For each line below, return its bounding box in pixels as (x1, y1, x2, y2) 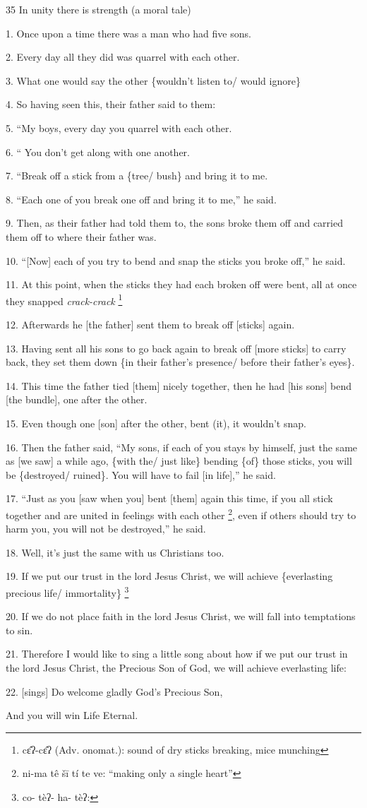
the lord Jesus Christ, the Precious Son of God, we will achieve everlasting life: (6, 660, 347, 675)
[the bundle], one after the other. (6, 392, 148, 407)
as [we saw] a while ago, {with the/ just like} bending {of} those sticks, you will (6, 453, 352, 468)
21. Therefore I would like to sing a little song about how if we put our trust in (6, 646, 348, 661)
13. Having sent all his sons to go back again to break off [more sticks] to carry (6, 340, 347, 355)
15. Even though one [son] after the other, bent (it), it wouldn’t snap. (6, 415, 306, 430)
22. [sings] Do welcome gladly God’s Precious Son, (6, 684, 223, 699)
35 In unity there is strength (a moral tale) (6, 2, 191, 16)
